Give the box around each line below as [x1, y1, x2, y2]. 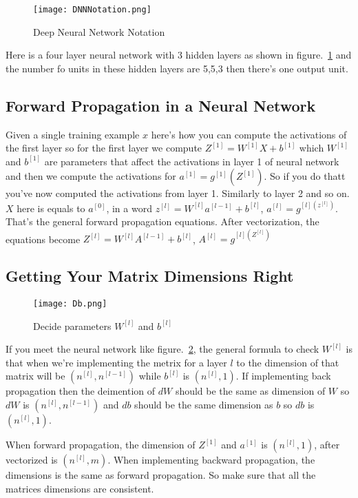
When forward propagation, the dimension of [6, 437, 196, 452]
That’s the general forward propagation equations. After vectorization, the [6, 214, 319, 229]
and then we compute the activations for [6, 169, 176, 183]
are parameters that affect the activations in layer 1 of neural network [44, 154, 339, 168]
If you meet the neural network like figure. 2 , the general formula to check [6, 342, 319, 356]
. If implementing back [235, 369, 331, 383]
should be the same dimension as [134, 397, 273, 412]
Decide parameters [33, 318, 112, 333]
